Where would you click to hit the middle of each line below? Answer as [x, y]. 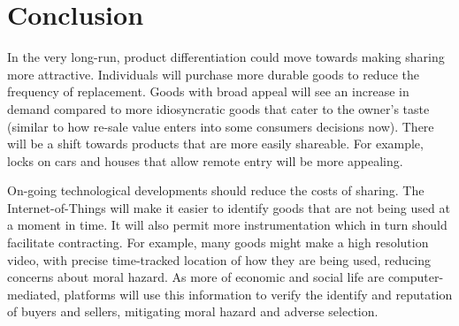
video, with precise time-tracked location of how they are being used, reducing [219, 259]
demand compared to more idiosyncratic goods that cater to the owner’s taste [218, 108]
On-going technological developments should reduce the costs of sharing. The [216, 190]
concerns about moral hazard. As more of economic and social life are [196, 277]
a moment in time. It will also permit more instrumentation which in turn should [227, 225]
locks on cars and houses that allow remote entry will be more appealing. [205, 160]
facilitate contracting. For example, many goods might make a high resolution [218, 243]
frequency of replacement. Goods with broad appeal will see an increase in [208, 91]
